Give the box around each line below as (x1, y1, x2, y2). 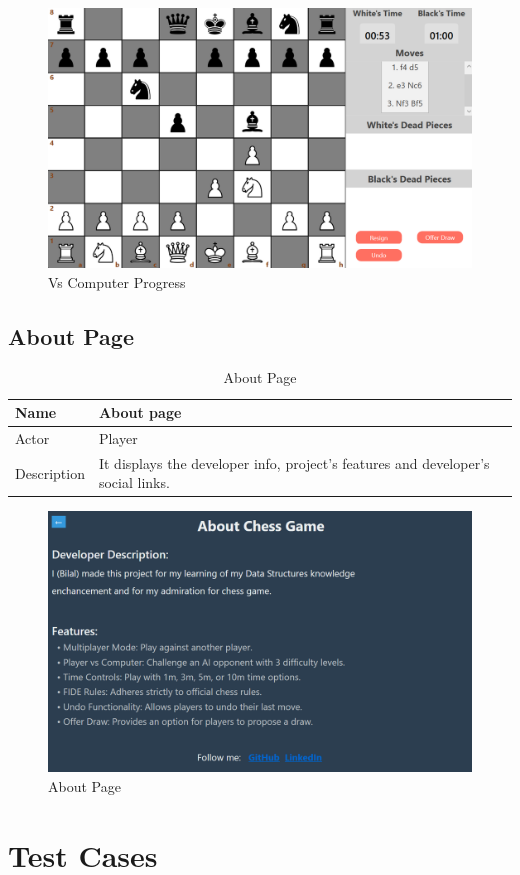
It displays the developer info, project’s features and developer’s (98, 452, 490, 473)
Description (15, 462, 85, 483)
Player (98, 427, 138, 448)
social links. (98, 472, 170, 493)
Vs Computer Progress (48, 271, 186, 292)
